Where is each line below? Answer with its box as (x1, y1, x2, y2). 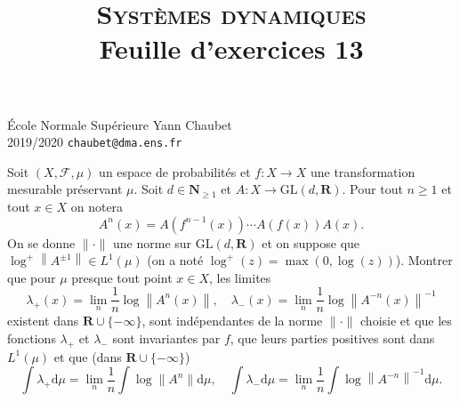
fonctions (7, 329, 56, 348)
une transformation (310, 162, 416, 181)
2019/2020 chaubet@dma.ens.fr (7, 133, 182, 151)
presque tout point (71, 268, 173, 286)
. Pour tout (342, 180, 403, 198)
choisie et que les (360, 311, 452, 330)
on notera (70, 197, 124, 215)
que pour (7, 268, 56, 286)
